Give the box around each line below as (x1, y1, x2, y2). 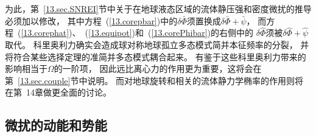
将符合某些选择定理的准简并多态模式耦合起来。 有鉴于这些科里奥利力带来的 (5, 50, 306, 63)
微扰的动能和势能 (5, 116, 107, 135)
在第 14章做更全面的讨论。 (5, 86, 111, 99)
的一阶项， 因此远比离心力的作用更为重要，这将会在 (54, 62, 262, 75)
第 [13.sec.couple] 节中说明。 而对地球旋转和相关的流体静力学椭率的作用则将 (5, 74, 304, 86)
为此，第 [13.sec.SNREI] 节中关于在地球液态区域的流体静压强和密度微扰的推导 (5, 2, 312, 15)
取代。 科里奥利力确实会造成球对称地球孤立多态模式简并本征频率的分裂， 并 (5, 38, 309, 51)
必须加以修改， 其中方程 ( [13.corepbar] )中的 (5, 14, 178, 27)
